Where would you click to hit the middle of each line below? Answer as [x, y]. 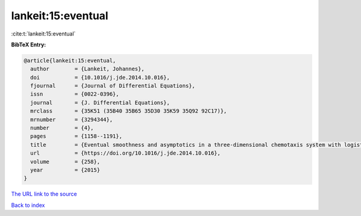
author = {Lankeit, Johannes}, [87, 69]
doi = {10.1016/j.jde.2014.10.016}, [100, 77]
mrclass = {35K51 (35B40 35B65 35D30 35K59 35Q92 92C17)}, [129, 111]
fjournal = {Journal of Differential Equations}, [113, 86]
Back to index [28, 205]
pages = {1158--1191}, [76, 136]
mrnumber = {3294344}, [72, 119]
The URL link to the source [44, 194]
